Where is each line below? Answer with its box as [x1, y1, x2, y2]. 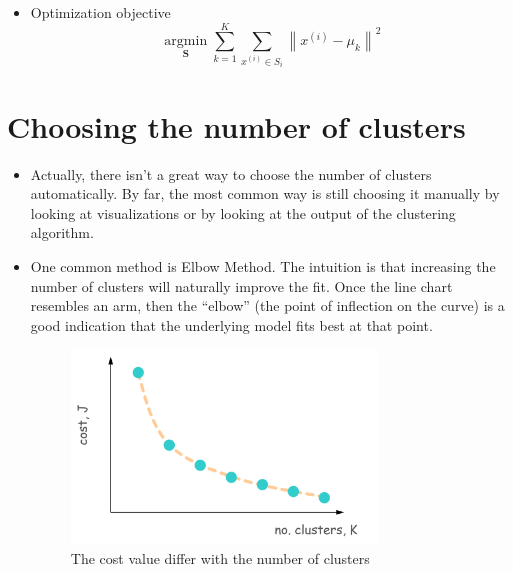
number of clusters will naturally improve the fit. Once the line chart [30, 275, 453, 296]
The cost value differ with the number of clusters [70, 548, 370, 569]
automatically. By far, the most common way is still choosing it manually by [30, 183, 500, 204]
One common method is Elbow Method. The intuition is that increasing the [30, 255, 496, 276]
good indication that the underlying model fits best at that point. [30, 314, 433, 335]
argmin [164, 34, 208, 49]
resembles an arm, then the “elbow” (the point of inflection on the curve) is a [30, 295, 505, 316]
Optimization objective [30, 2, 171, 22]
